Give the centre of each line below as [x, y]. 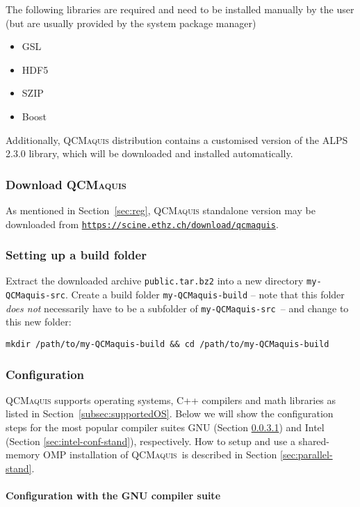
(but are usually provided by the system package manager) [131, 23]
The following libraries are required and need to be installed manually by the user [180, 9]
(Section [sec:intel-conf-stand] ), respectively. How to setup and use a [150, 441]
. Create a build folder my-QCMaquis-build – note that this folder [205, 295]
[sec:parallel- [306, 454]
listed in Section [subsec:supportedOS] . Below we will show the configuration [170, 413]
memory [23, 454]
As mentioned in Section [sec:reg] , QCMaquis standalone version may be [161, 210]
